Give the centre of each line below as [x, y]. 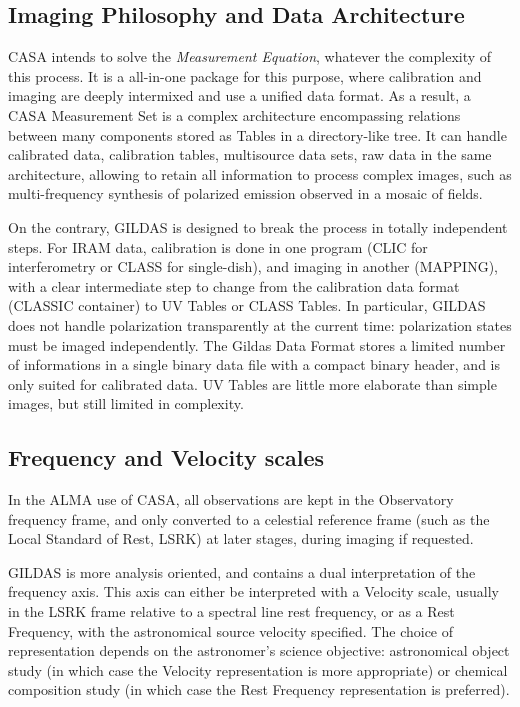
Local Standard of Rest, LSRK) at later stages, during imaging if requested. [241, 538]
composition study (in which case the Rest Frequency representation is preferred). [259, 689]
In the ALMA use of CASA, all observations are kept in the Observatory [231, 499]
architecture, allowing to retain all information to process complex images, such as [260, 173]
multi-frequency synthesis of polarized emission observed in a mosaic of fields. [245, 193]
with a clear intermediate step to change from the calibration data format [234, 285]
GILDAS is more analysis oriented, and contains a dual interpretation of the [242, 571]
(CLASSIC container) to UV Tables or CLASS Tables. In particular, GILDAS [247, 305]
